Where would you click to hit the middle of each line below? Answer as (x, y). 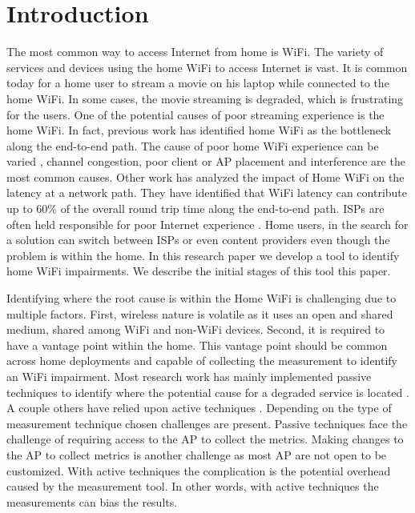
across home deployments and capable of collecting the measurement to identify (202, 361)
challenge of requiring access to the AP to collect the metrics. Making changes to (205, 439)
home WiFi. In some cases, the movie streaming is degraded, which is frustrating (205, 98)
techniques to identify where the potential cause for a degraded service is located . (208, 392)
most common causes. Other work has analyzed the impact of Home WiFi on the (205, 176)
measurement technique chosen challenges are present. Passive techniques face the (207, 423)
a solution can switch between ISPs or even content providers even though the (198, 240)
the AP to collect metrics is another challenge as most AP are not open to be (197, 454)
